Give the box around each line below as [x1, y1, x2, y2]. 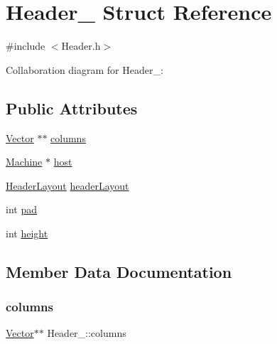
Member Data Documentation [6, 260, 232, 282]
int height [6, 225, 48, 240]
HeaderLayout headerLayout [6, 178, 129, 193]
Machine [6, 154, 43, 169]
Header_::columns [47, 326, 126, 340]
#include [6, 38, 45, 53]
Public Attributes [6, 97, 138, 119]
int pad [6, 202, 37, 217]
